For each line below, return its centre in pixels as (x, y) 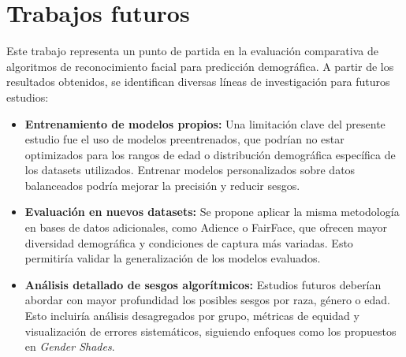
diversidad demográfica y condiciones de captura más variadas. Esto (189, 242)
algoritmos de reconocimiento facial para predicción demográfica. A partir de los (200, 66)
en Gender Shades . (70, 346)
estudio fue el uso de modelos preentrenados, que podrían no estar (184, 139)
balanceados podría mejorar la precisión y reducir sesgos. (162, 185)
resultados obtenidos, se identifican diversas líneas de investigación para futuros (198, 82)
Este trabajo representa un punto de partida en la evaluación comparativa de (192, 51)
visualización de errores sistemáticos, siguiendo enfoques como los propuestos (210, 331)
